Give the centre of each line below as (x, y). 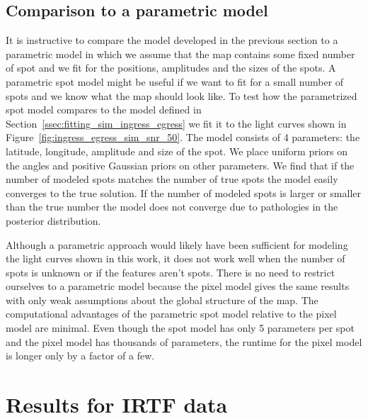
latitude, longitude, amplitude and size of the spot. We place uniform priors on (177, 151)
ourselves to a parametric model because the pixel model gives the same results (178, 286)
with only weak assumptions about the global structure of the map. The (162, 300)
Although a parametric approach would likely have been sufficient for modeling (177, 244)
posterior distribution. (53, 220)
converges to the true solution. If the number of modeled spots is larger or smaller (183, 192)
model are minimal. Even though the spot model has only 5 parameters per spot (180, 328)
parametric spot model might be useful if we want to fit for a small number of (175, 81)
